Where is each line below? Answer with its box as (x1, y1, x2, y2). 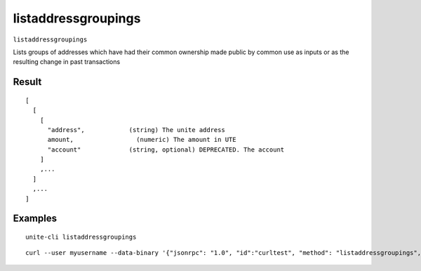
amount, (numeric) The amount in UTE (47, 135, 236, 144)
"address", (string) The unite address (47, 126, 226, 133)
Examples (13, 213, 58, 225)
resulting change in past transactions (13, 58, 121, 66)
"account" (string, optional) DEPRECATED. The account (47, 145, 285, 154)
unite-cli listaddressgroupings (25, 233, 137, 242)
